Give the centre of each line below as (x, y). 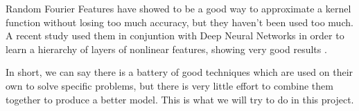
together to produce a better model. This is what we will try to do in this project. (180, 99)
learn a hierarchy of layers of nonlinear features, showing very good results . (166, 49)
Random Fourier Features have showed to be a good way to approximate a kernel (178, 8)
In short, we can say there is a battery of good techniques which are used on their (179, 72)
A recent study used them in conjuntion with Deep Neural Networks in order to (175, 36)
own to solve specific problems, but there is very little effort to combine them (169, 85)
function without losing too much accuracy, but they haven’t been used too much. (179, 22)
